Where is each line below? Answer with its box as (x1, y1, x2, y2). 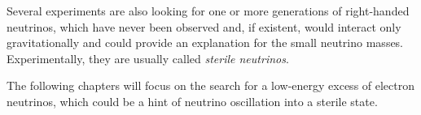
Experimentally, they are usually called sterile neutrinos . (7, 49, 289, 66)
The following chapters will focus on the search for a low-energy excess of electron (7, 77, 415, 94)
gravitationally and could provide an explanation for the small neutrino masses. (7, 34, 404, 51)
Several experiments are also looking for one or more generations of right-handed (7, 2, 410, 19)
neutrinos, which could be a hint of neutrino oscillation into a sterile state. (7, 92, 378, 109)
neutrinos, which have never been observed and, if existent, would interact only (7, 18, 401, 35)
